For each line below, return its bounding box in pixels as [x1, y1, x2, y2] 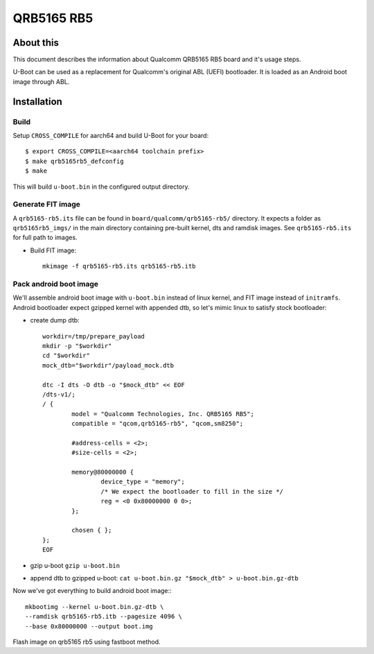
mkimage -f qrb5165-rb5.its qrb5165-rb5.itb [42, 262, 197, 270]
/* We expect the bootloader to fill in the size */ [100, 488, 284, 495]
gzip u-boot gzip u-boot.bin [30, 561, 121, 569]
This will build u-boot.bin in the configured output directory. [12, 182, 190, 191]
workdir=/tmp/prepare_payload [42, 332, 145, 340]
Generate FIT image [12, 200, 81, 209]
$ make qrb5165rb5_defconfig [25, 157, 124, 165]
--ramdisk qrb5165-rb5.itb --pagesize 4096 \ [25, 612, 183, 621]
